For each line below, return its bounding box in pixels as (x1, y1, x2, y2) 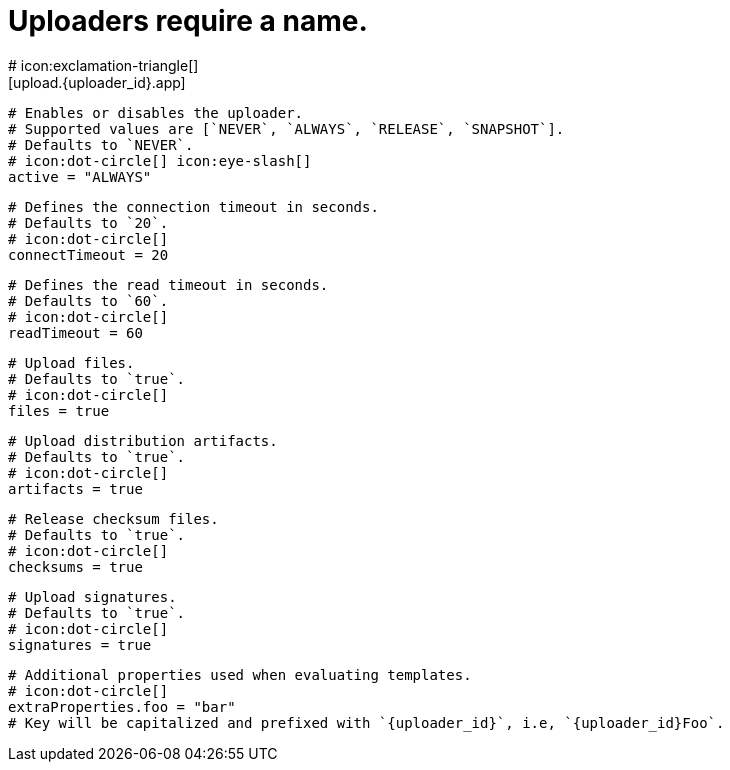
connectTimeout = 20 (8, 246, 169, 263)
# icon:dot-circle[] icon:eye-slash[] (8, 152, 312, 169)
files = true (8, 402, 110, 419)
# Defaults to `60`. (8, 292, 169, 309)
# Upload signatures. (8, 588, 177, 605)
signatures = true (8, 636, 152, 653)
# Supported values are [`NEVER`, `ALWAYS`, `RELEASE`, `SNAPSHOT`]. (8, 120, 565, 137)
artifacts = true (8, 480, 143, 497)
